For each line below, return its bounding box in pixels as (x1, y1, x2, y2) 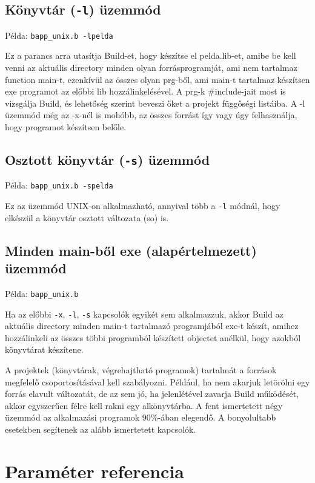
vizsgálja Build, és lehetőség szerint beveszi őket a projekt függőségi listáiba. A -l (5, 96, 305, 109)
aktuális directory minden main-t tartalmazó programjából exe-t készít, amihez (5, 319, 299, 332)
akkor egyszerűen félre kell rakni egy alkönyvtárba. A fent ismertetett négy (5, 399, 283, 411)
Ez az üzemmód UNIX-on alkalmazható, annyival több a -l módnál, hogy (5, 199, 280, 212)
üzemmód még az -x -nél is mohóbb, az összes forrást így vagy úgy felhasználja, (5, 108, 297, 121)
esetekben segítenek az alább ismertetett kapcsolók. (5, 422, 196, 435)
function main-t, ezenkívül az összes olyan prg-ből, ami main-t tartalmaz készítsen (5, 73, 310, 85)
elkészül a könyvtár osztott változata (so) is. (5, 211, 169, 224)
